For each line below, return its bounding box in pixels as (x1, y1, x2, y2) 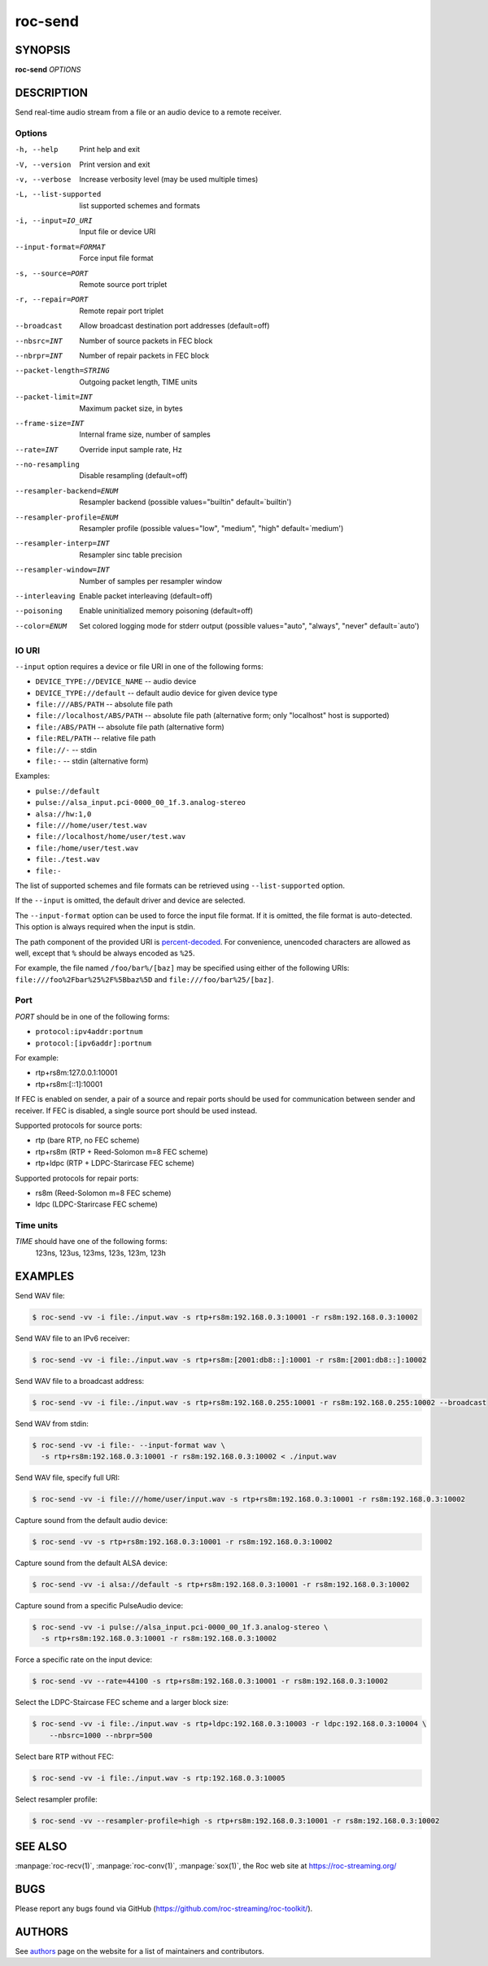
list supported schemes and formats (79, 200, 201, 211)
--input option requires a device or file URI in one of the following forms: (15, 661, 264, 671)
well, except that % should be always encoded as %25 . (15, 948, 195, 958)
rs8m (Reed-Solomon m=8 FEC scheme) (35, 1188, 172, 1198)
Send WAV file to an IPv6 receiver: (15, 1333, 130, 1343)
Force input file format (79, 253, 154, 263)
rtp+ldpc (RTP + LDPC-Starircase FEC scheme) (35, 1159, 195, 1168)
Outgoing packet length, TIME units (79, 376, 198, 386)
